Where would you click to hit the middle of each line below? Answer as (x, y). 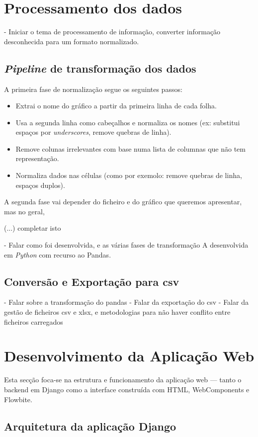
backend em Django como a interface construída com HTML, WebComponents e (127, 389)
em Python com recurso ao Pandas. (58, 254)
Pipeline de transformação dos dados (100, 68)
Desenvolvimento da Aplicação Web (129, 356)
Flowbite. (18, 399)
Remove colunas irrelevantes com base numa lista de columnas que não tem (130, 148)
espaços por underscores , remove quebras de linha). (93, 132)
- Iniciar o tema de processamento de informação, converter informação (112, 32)
